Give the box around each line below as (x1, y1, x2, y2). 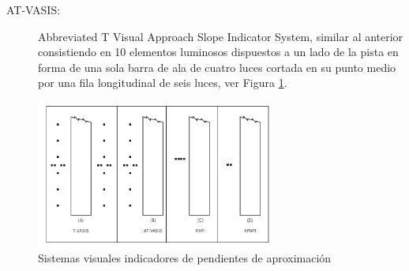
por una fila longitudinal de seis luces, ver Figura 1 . (38, 74, 287, 91)
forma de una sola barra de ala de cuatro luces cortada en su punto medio (38, 58, 396, 75)
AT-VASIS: (6, 2, 61, 17)
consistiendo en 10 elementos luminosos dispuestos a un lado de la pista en (38, 43, 399, 60)
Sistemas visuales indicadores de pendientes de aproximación (38, 250, 332, 266)
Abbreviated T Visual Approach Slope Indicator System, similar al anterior (38, 28, 403, 44)
